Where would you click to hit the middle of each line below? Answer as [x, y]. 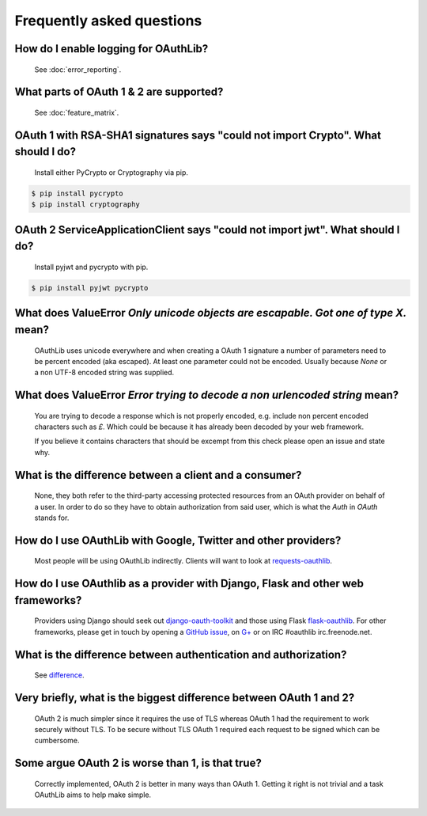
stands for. [52, 518]
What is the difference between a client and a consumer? [158, 475]
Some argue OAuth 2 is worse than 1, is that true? [138, 763]
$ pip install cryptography [85, 205]
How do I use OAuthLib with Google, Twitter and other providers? [178, 540]
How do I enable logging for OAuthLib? [111, 49]
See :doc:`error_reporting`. [78, 69]
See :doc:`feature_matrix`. [77, 112]
